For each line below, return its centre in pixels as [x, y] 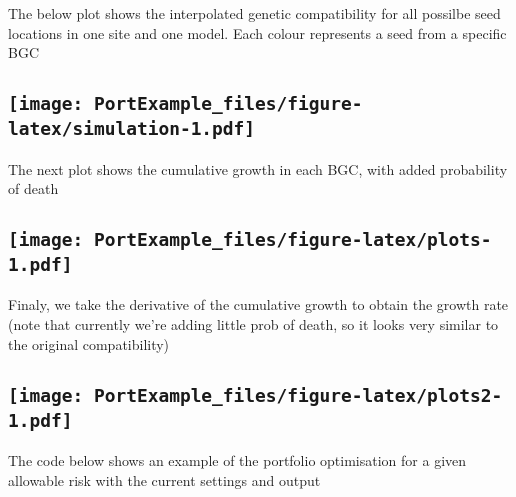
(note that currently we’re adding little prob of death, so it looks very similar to [253, 324]
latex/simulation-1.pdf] [132, 129]
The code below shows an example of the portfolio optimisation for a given [237, 460]
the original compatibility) [89, 343]
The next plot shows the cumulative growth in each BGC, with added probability [258, 168]
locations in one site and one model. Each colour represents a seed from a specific [257, 32]
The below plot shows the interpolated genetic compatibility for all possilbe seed [254, 13]
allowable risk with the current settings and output [164, 479]
